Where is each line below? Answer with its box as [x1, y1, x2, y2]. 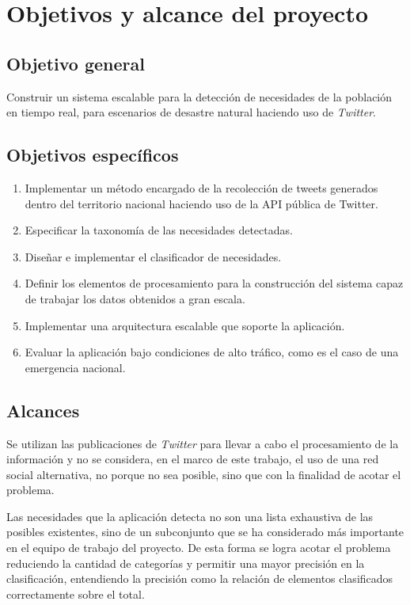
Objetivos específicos [6, 143, 179, 167]
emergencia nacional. [25, 359, 126, 375]
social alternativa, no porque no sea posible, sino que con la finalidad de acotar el [6, 466, 401, 482]
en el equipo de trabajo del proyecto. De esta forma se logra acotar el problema [6, 539, 391, 556]
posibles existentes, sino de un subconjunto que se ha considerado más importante [6, 523, 404, 540]
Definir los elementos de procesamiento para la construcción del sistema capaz [25, 275, 404, 291]
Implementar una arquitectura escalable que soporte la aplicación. [25, 317, 345, 333]
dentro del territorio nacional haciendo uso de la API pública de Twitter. [25, 195, 378, 211]
